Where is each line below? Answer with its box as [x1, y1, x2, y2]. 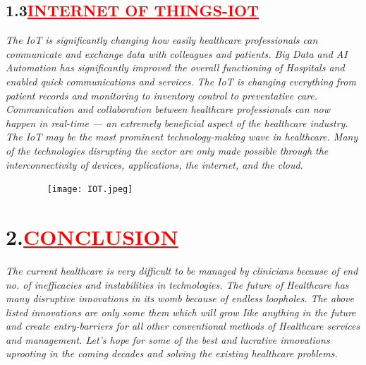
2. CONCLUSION [6, 222, 178, 251]
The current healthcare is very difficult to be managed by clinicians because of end [6, 263, 358, 277]
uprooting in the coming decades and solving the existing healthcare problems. [6, 346, 338, 361]
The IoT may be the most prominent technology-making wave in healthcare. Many [6, 129, 358, 144]
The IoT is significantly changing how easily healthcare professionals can [6, 32, 318, 47]
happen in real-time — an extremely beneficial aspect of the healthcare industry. [6, 115, 348, 130]
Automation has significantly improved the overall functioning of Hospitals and [6, 60, 345, 75]
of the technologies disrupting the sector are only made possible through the [6, 143, 329, 157]
